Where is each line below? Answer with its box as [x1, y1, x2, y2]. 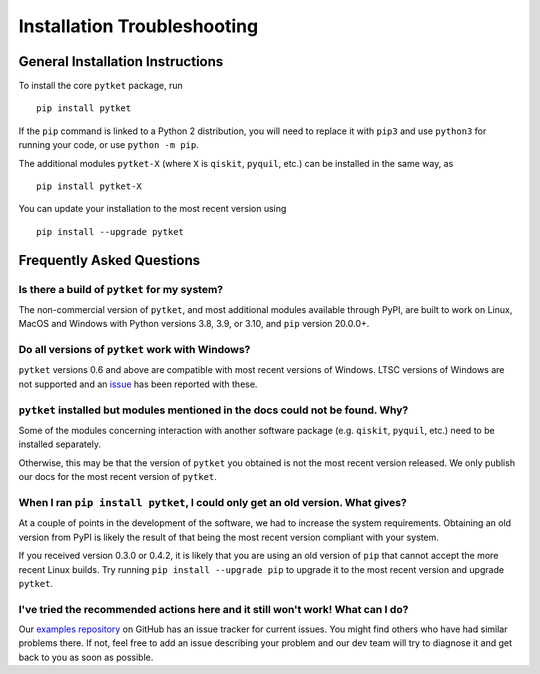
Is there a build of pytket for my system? [18, 282, 224, 296]
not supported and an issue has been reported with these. [18, 378, 258, 390]
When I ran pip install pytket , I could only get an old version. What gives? [18, 495, 407, 509]
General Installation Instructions [18, 53, 224, 70]
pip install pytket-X [36, 181, 142, 192]
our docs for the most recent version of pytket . [18, 471, 217, 483]
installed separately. [18, 438, 102, 450]
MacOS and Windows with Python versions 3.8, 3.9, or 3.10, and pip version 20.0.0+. [18, 318, 370, 330]
